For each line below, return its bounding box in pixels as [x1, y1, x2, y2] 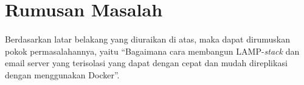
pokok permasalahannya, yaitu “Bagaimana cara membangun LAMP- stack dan [5, 44, 300, 57]
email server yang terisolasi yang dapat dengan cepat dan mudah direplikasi [5, 56, 288, 69]
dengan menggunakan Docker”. [5, 68, 120, 81]
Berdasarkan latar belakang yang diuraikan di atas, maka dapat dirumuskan [5, 32, 290, 45]
